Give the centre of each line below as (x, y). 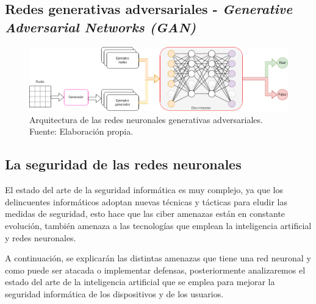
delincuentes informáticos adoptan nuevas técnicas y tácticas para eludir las (146, 201)
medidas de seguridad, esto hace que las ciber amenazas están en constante (145, 214)
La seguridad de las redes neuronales (123, 164)
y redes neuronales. (41, 237)
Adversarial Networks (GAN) (101, 27)
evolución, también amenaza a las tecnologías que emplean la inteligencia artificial (158, 226)
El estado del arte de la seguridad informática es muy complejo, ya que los (144, 190)
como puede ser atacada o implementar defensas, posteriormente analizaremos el (155, 270)
